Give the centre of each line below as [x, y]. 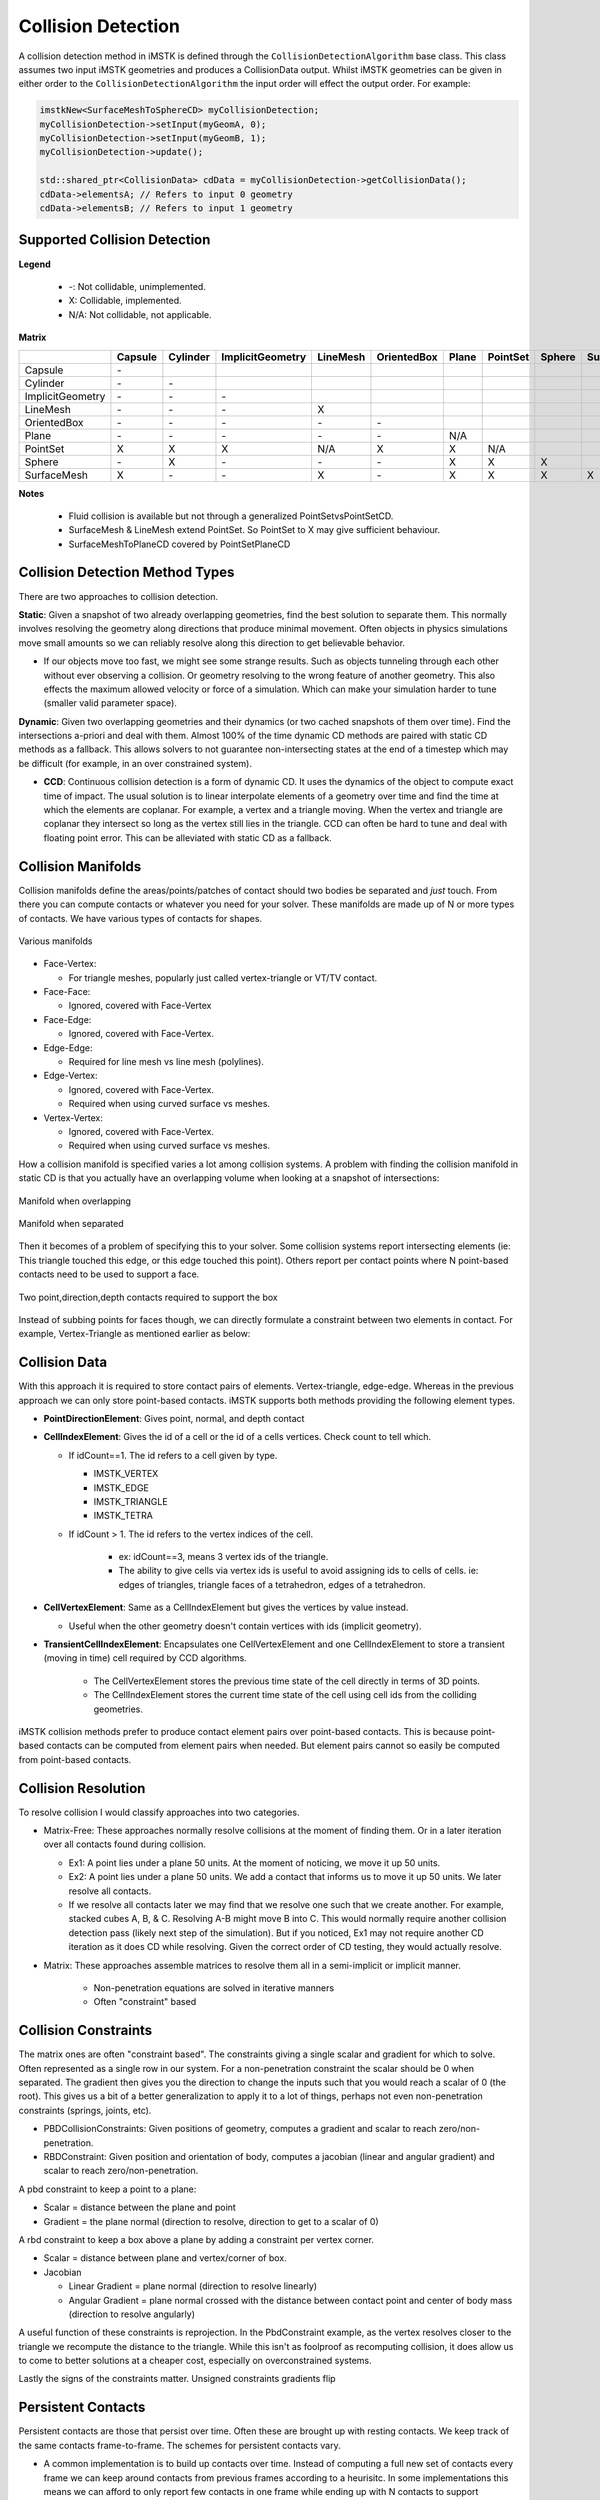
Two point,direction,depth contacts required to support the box [148, 1297]
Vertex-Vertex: [73, 1117]
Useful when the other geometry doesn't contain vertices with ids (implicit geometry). [245, 1626]
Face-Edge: [67, 1019]
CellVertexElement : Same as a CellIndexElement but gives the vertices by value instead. [226, 1607]
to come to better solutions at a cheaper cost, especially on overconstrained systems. [195, 2361]
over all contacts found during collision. [125, 1844]
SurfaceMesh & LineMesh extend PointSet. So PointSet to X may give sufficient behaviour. [254, 530]
